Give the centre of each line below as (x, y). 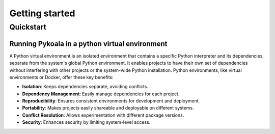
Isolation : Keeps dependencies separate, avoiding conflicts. (85, 87)
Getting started (42, 13)
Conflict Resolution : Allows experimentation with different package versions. (103, 115)
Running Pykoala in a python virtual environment (88, 44)
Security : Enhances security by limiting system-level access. (86, 122)
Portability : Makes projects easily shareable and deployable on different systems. (108, 108)
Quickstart (28, 27)
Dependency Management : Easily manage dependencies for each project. (101, 94)
